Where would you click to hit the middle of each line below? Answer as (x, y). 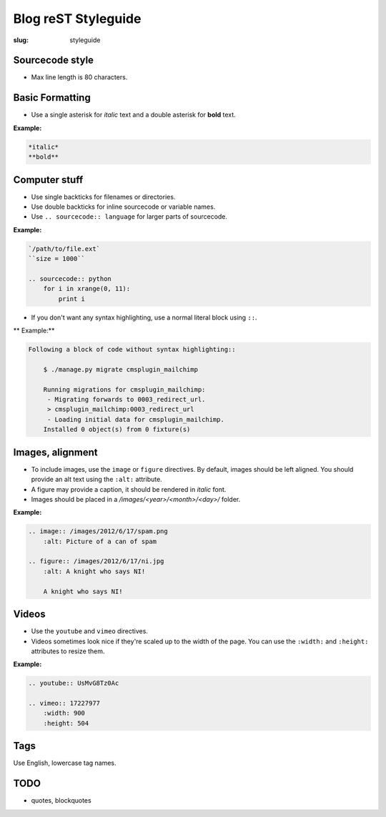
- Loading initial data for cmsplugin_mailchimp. (135, 419)
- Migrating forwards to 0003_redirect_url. (126, 400)
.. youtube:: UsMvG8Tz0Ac (74, 683)
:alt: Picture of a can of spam (100, 541)
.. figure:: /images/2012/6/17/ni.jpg (96, 561)
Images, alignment (55, 452)
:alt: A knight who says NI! (94, 571)
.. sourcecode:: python (70, 278)
